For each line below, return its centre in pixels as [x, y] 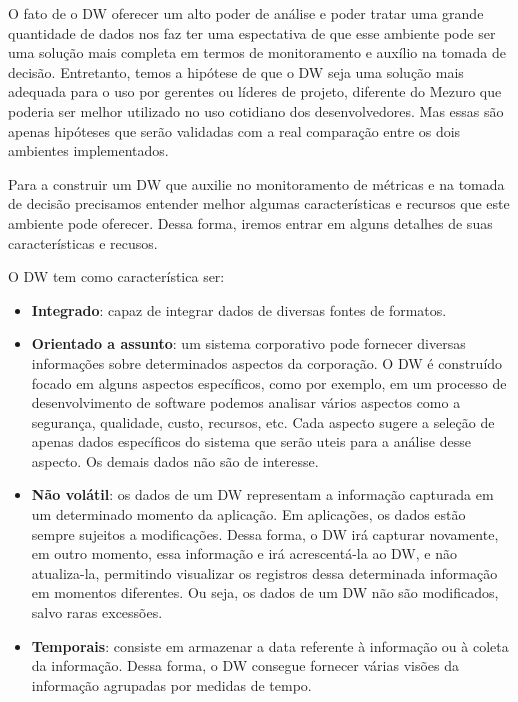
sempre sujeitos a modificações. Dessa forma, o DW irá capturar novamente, [265, 533]
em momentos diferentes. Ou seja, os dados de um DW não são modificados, [265, 592]
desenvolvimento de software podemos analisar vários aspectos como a [246, 402]
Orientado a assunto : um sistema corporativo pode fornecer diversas [248, 343]
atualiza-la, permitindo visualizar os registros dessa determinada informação [264, 572]
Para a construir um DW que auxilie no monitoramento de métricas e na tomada [256, 183]
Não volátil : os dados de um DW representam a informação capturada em [262, 494]
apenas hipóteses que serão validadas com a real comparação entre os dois [234, 130]
